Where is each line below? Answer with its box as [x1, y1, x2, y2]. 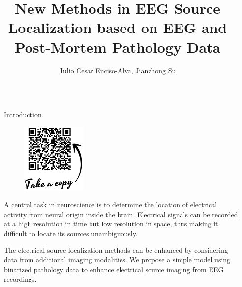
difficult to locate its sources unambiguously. [4, 228, 138, 238]
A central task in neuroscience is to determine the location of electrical [4, 199, 217, 209]
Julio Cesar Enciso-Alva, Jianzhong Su [59, 65, 176, 75]
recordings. [4, 274, 37, 284]
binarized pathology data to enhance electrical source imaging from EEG [4, 264, 224, 274]
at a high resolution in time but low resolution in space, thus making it [4, 219, 218, 229]
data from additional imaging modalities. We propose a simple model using [4, 254, 231, 264]
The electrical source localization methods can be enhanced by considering [4, 245, 228, 255]
